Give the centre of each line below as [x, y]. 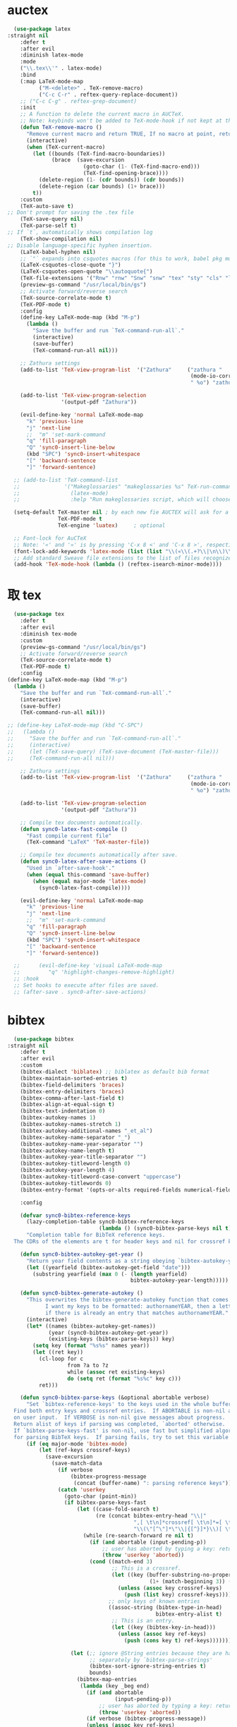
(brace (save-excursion [88, 160]
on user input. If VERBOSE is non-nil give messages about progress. [120, 1418]
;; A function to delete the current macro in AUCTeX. [102, 114]
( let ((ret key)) [58, 1352]
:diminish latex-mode [51, 55]
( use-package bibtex [44, 1039]
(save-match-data [77, 1464]
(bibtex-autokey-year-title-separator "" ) [83, 1157]
